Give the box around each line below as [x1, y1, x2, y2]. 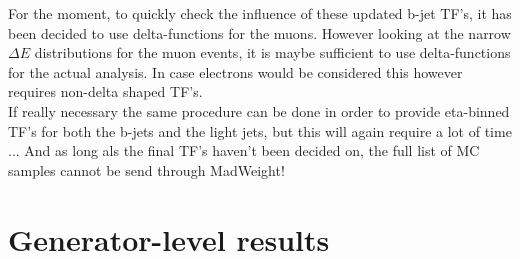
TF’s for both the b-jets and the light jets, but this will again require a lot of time [8, 120, 512, 141]
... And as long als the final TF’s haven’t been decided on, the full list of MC [8, 140, 480, 161]
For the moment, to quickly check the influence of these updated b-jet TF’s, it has [8, 3, 512, 23]
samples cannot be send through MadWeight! [8, 159, 285, 180]
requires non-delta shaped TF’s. [8, 81, 203, 102]
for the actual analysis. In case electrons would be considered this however [8, 61, 463, 82]
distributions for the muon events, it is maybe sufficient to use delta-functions [34, 42, 511, 63]
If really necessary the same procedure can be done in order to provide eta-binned [8, 100, 510, 121]
